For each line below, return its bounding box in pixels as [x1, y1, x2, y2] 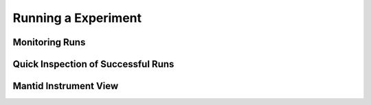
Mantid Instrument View [12, 80, 119, 92]
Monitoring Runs [12, 36, 86, 48]
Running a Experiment [12, 10, 142, 25]
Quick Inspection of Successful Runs [12, 58, 175, 70]
